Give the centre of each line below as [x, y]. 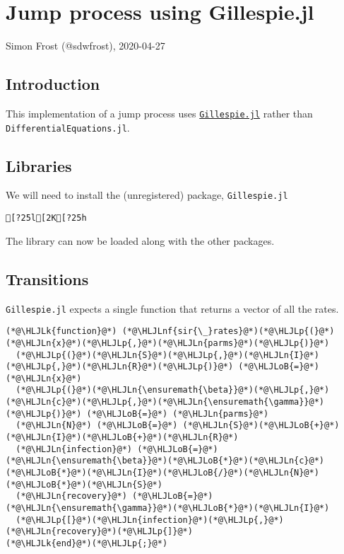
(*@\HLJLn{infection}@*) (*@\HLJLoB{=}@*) [117, 449]
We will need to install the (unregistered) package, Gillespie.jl [147, 195]
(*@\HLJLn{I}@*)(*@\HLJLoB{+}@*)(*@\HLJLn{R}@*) [122, 438]
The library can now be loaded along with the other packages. [140, 240]
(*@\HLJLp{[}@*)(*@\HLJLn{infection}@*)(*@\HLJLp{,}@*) [150, 520]
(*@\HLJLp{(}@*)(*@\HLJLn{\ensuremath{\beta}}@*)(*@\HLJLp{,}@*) [173, 390]
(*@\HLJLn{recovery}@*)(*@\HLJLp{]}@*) [99, 532]
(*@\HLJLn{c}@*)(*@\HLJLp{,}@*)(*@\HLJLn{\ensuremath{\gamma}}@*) [165, 402]
